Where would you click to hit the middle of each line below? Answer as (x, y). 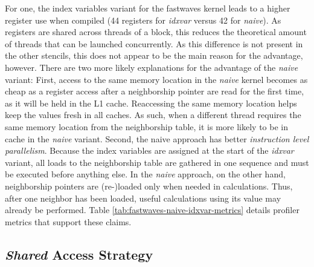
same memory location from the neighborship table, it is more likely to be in (146, 126)
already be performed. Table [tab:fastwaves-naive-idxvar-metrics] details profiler (152, 210)
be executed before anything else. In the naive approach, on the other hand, (145, 174)
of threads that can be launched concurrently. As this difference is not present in (154, 43)
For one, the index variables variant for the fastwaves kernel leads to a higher (148, 8)
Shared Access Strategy (79, 254)
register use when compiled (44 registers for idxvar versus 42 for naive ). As (143, 20)
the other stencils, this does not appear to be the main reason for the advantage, (154, 55)
